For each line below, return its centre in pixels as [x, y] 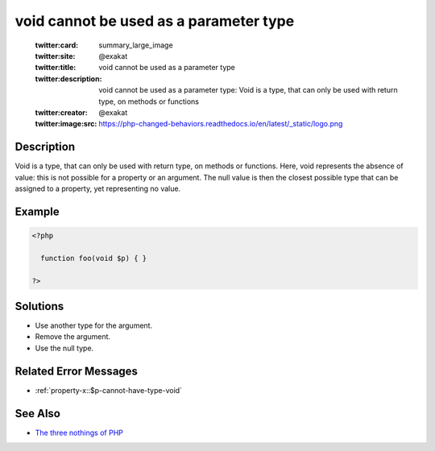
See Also [37, 414]
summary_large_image [136, 45]
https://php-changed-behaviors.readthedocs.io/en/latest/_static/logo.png [221, 124]
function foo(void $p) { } [94, 258]
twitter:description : [68, 79]
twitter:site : [55, 56]
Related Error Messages [77, 371]
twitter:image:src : [66, 124]
